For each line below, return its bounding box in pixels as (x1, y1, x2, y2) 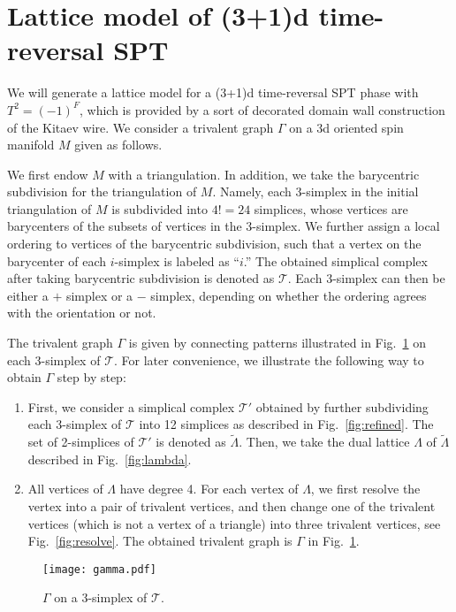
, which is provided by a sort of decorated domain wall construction (80, 100, 445, 119)
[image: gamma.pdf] (42, 562, 156, 576)
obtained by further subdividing (255, 397, 429, 416)
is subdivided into (111, 199, 208, 218)
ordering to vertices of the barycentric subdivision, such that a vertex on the (7, 234, 422, 253)
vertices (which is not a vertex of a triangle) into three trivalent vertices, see (27, 514, 441, 532)
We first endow (7, 164, 88, 183)
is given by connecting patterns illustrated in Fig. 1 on (128, 333, 426, 352)
